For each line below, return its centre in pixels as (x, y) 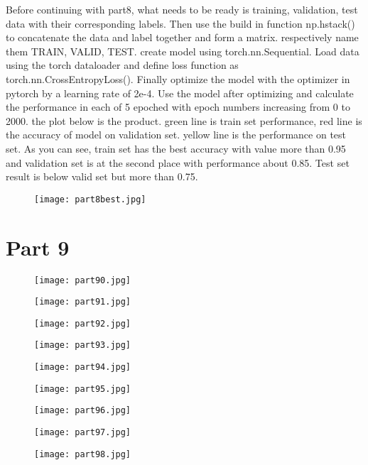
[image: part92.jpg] (83, 323)
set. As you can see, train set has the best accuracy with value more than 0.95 (176, 148)
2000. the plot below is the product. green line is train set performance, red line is (184, 120)
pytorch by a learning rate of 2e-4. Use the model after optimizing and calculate (180, 93)
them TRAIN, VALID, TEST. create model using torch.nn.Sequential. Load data (183, 51)
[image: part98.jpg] (83, 454)
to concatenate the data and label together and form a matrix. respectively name (182, 37)
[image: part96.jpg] (83, 411)
